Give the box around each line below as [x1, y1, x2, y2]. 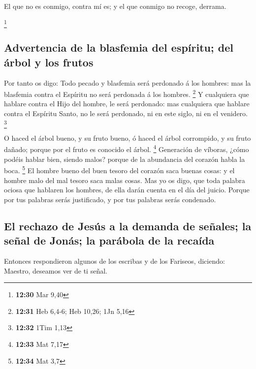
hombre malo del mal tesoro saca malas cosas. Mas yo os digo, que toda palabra [4, 175, 245, 185]
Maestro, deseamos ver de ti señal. [4, 265, 107, 276]
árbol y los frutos [4, 54, 94, 69]
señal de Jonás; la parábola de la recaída [4, 233, 215, 248]
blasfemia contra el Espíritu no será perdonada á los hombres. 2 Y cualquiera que [4, 88, 249, 99]
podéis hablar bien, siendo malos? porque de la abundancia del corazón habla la [4, 154, 245, 164]
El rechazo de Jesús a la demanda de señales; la [4, 218, 252, 233]
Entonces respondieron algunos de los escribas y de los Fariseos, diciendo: [4, 255, 225, 266]
